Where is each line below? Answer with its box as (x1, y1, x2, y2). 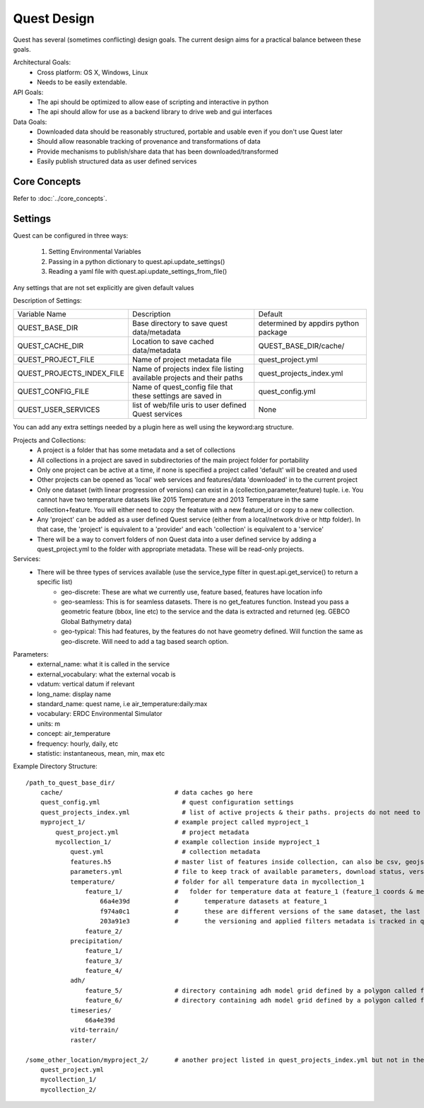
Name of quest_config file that (131, 382, 233, 392)
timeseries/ (70, 1006, 112, 1015)
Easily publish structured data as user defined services (37, 157, 197, 166)
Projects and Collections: (13, 436, 86, 444)
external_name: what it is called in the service (37, 660, 170, 669)
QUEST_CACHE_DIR (17, 341, 84, 351)
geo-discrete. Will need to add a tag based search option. (61, 637, 229, 645)
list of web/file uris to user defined (131, 400, 247, 410)
